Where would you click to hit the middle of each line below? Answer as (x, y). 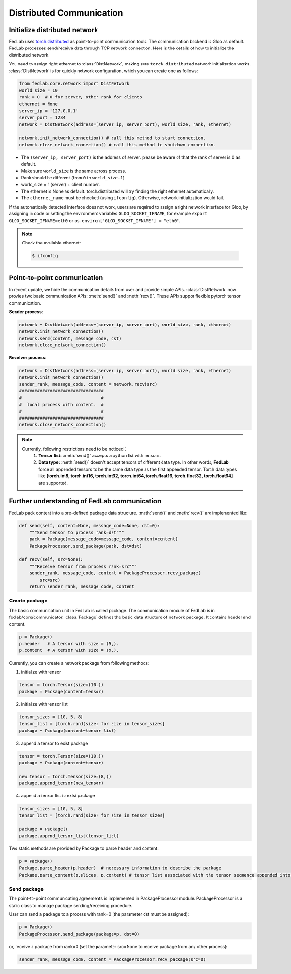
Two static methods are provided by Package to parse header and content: (84, 848)
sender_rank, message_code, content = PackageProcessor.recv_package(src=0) (113, 959)
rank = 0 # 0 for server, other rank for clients (81, 97)
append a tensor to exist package (55, 743)
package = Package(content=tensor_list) (68, 730)
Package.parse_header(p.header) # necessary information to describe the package (120, 868)
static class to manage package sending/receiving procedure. (71, 905)
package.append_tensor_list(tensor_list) (69, 836)
